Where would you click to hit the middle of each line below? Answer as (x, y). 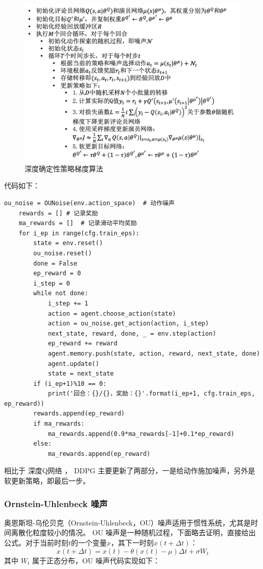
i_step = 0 (52, 283)
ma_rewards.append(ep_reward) (99, 454)
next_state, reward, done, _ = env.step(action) (132, 333)
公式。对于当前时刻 (36, 543)
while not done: (61, 293)
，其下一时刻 (133, 543)
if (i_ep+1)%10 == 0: (70, 384)
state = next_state (81, 374)
